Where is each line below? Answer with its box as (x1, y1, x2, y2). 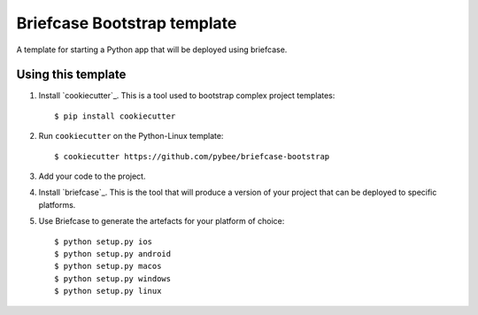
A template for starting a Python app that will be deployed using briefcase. (16, 44, 288, 55)
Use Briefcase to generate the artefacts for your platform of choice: (38, 216, 285, 227)
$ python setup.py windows (54, 273, 172, 283)
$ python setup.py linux (54, 286, 162, 296)
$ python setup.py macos (54, 261, 162, 272)
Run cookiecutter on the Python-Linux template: (38, 131, 224, 142)
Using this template (16, 67, 127, 82)
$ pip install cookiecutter (54, 111, 176, 121)
